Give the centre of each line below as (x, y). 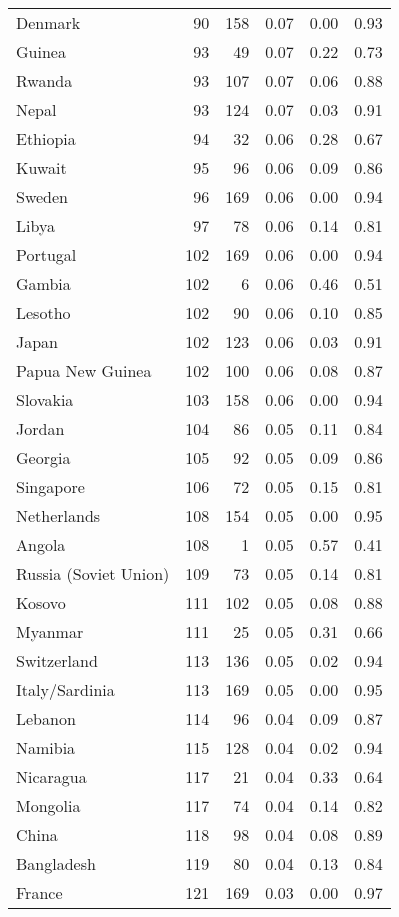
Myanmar (50, 631)
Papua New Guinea (84, 370)
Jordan (40, 428)
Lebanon (46, 718)
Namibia (46, 747)
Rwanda (44, 80)
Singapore (50, 486)
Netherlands (58, 515)
